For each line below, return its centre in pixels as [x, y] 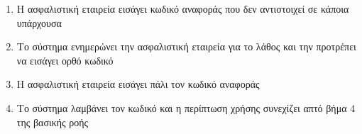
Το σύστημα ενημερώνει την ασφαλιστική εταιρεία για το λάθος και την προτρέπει [186, 46]
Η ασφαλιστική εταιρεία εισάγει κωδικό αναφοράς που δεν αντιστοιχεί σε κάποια [183, 9]
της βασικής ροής [53, 122]
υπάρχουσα [39, 22]
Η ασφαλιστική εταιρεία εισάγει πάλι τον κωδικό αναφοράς [138, 84]
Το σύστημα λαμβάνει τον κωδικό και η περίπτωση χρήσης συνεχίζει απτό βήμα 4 [186, 107]
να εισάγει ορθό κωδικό [65, 60]
